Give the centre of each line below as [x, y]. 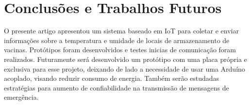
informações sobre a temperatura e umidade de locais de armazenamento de [117, 40]
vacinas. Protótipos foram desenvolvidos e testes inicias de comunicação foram [120, 50]
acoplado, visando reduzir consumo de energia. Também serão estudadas [112, 78]
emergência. [21, 97]
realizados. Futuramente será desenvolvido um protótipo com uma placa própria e [125, 59]
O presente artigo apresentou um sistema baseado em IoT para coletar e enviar [121, 31]
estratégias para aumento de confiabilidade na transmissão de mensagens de [117, 87]
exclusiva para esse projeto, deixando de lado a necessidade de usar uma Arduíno [125, 68]
